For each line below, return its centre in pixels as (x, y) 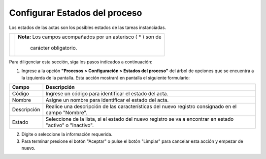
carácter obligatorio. (54, 48)
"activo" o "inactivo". (70, 125)
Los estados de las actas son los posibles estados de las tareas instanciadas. (87, 27)
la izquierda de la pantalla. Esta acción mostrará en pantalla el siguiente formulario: (106, 78)
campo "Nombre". (66, 113)
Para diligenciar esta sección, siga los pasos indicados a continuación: (81, 62)
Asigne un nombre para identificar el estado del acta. (107, 100)
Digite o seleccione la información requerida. (67, 134)
